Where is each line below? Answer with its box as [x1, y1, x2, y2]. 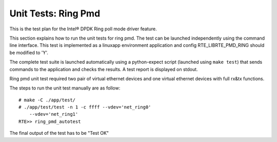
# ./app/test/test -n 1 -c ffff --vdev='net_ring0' [18, 104, 151, 110]
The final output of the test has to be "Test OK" [9, 130, 109, 136]
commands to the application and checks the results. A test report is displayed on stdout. [9, 66, 198, 72]
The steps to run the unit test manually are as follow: [9, 85, 121, 91]
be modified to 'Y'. [9, 49, 49, 56]
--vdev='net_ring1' [29, 111, 78, 117]
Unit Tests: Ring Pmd [9, 8, 101, 19]
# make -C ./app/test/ [18, 97, 76, 103]
